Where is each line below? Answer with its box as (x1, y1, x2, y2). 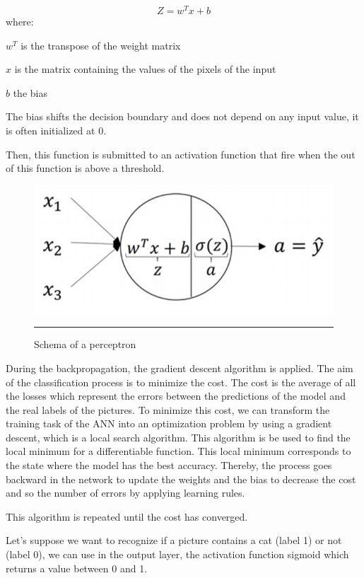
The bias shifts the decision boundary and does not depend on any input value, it (6, 109, 359, 124)
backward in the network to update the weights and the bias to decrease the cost (6, 471, 356, 486)
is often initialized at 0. (6, 123, 107, 138)
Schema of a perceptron (34, 337, 136, 352)
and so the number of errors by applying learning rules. (6, 485, 245, 500)
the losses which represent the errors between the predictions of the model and (6, 388, 346, 403)
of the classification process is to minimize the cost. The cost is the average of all (6, 374, 356, 389)
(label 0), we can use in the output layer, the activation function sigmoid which (6, 547, 349, 562)
